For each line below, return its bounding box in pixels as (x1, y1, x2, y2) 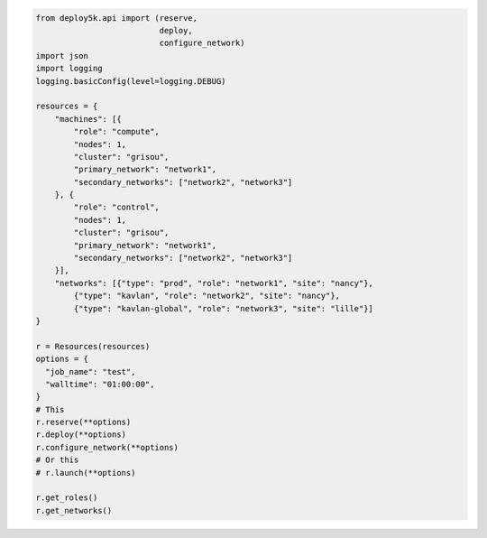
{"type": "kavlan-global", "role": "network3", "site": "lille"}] (73, 303, 374, 313)
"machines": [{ (54, 114, 122, 124)
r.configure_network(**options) (35, 442, 179, 452)
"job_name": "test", (45, 366, 136, 376)
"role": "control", (73, 202, 160, 212)
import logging (35, 63, 103, 74)
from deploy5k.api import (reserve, (35, 13, 198, 23)
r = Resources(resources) (35, 341, 151, 351)
